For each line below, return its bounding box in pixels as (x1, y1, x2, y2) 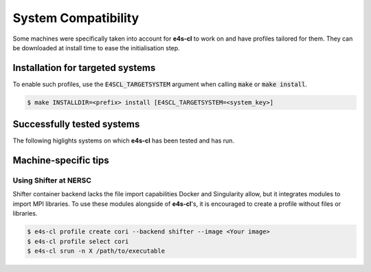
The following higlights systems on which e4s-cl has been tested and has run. (12, 136, 235, 145)
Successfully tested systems (12, 118, 140, 130)
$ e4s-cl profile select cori (27, 238, 129, 245)
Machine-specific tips (12, 155, 109, 167)
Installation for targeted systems (12, 62, 156, 74)
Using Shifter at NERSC (12, 176, 92, 185)
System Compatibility (12, 10, 139, 25)
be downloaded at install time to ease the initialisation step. (12, 43, 180, 52)
